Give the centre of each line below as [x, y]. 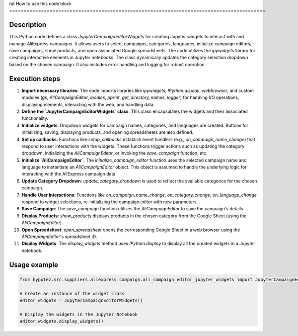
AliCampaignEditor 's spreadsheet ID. [59, 237]
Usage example [34, 265]
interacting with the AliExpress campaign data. [69, 174]
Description [28, 25]
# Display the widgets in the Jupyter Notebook [78, 314]
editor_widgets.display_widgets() [62, 321]
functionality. [35, 118]
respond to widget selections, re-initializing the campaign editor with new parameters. [110, 202]
